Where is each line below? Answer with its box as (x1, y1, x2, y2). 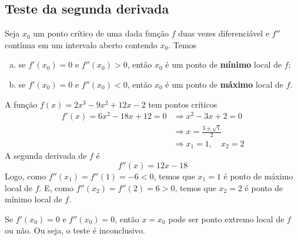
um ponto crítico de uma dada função (33, 27, 169, 39)
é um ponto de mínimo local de (165, 58, 282, 71)
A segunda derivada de (5, 149, 87, 162)
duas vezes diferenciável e (178, 27, 270, 39)
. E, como (39, 181, 74, 194)
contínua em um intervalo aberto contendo (5, 38, 158, 51)
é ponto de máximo (223, 169, 293, 182)
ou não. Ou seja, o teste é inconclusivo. (5, 224, 145, 236)
